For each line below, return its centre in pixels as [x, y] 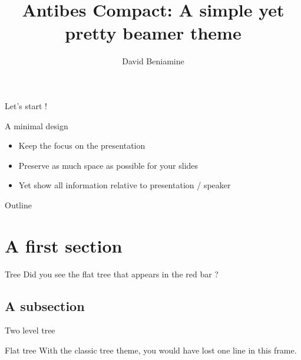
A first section [64, 245]
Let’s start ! [26, 105]
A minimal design [37, 125]
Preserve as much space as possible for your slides [108, 165]
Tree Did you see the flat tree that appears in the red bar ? [112, 274]
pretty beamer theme [153, 33]
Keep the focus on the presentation [82, 145]
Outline [18, 204]
